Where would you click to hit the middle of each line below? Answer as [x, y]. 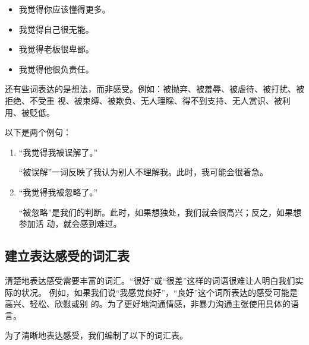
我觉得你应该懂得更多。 [64, 9]
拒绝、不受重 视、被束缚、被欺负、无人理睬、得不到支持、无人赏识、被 [144, 100]
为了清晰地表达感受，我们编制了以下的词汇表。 [96, 335]
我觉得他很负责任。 [56, 69]
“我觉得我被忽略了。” [58, 192]
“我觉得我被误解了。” [58, 152]
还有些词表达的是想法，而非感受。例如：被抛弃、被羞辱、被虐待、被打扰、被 [154, 89]
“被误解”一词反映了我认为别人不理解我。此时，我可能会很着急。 [144, 172]
